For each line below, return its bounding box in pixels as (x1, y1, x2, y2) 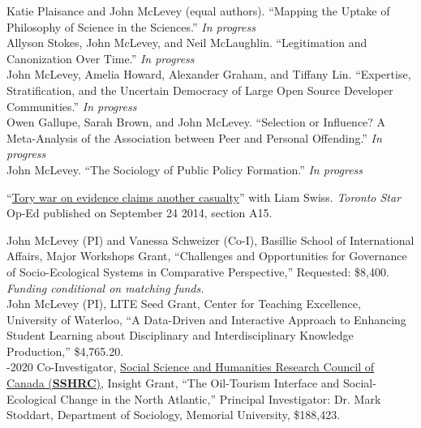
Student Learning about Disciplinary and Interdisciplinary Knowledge (6, 327, 354, 344)
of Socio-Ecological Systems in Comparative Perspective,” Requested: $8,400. (6, 263, 389, 280)
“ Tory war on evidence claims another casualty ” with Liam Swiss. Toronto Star (6, 188, 402, 205)
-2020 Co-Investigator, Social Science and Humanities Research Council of (6, 358, 375, 375)
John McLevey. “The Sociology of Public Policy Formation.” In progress (6, 160, 363, 178)
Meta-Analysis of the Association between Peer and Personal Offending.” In (6, 129, 382, 146)
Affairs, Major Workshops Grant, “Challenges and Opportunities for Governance (6, 247, 407, 264)
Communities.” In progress (6, 97, 137, 114)
